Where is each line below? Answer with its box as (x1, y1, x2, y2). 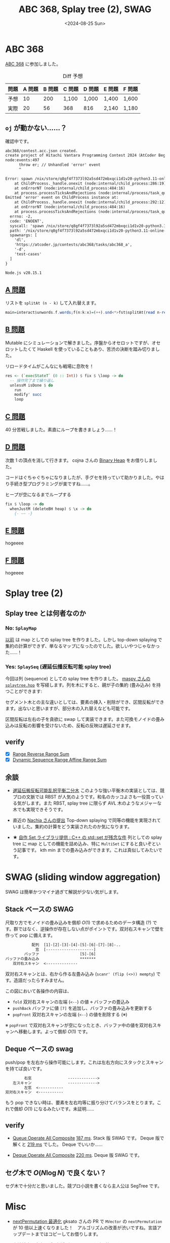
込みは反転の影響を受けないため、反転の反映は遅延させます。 (5, 722, 134, 728)
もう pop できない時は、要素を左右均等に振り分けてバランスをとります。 (5, 1100, 157, 1106)
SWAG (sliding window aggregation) (5, 871, 161, 883)
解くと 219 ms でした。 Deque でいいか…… (12, 1142, 103, 1148)
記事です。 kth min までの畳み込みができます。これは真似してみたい (17, 847, 158, 853)
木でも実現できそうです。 (12, 806, 66, 812)
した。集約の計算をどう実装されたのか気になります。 (21, 823, 133, 829)
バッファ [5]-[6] (24, 952, 96, 957)
